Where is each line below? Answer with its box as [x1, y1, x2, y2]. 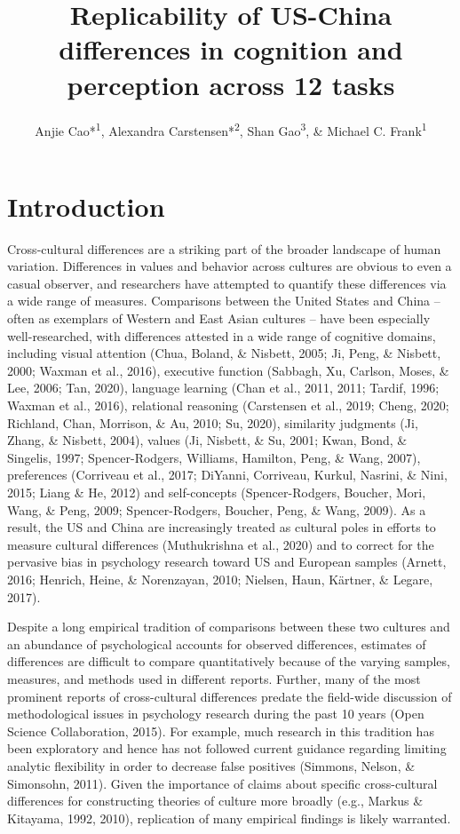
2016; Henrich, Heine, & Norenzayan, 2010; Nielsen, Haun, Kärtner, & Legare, [7, 569, 433, 588]
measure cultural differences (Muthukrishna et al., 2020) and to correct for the [7, 535, 434, 553]
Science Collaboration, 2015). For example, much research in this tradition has [7, 721, 434, 740]
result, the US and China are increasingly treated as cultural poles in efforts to [7, 518, 436, 536]
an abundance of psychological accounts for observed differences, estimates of [7, 634, 426, 653]
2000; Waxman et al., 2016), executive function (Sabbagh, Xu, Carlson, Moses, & [7, 361, 449, 379]
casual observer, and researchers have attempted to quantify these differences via [7, 274, 447, 292]
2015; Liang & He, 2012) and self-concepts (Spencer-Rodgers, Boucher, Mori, [7, 483, 426, 501]
